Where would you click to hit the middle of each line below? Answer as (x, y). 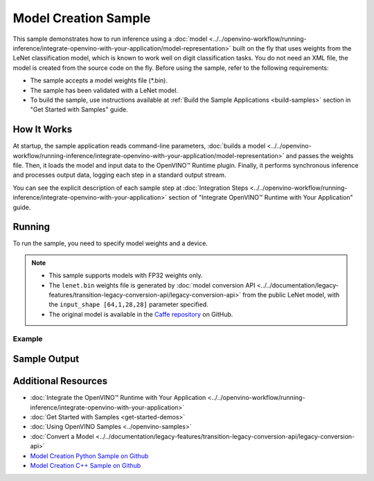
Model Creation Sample (82, 18)
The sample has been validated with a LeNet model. (104, 90)
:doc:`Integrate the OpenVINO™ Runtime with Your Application (118, 398)
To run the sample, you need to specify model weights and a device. (110, 243)
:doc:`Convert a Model (62, 436)
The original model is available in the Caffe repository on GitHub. (141, 314)
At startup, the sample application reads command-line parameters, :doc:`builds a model (139, 146)
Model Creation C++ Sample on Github (86, 465)
